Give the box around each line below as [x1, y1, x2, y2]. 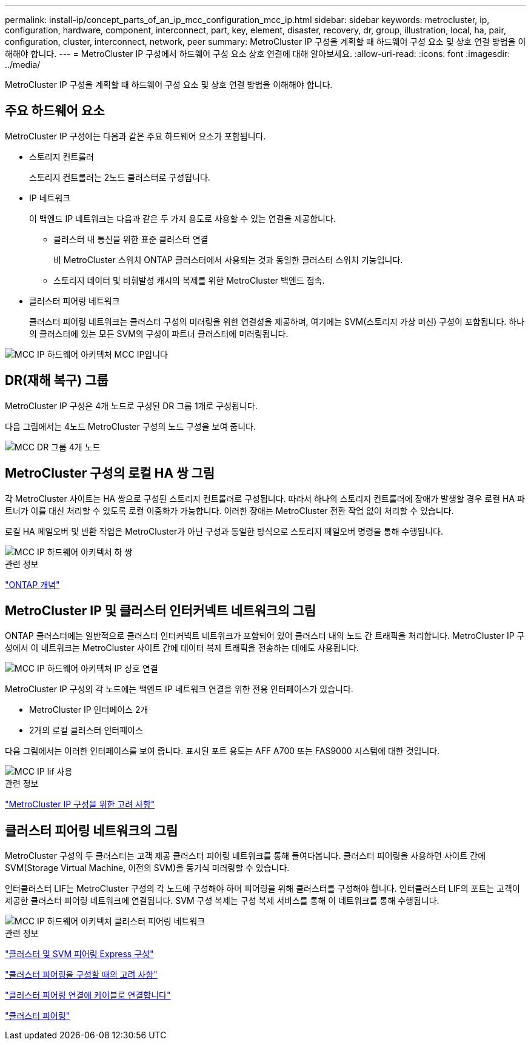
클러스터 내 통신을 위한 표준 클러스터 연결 [53, 233, 209, 244]
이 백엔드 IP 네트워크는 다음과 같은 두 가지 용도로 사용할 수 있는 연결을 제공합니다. [29, 213, 336, 224]
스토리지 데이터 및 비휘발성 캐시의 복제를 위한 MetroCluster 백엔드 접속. [53, 275, 325, 285]
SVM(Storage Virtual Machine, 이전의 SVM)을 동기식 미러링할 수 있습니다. [5, 863, 290, 873]
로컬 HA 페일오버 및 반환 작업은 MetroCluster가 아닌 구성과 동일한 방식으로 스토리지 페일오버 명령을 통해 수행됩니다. [5, 526, 443, 536]
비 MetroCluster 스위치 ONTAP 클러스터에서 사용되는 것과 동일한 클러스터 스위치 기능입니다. [53, 254, 403, 265]
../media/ [5, 59, 41, 70]
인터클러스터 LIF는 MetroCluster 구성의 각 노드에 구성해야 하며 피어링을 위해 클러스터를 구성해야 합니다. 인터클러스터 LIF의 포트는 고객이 [5, 883, 520, 894]
